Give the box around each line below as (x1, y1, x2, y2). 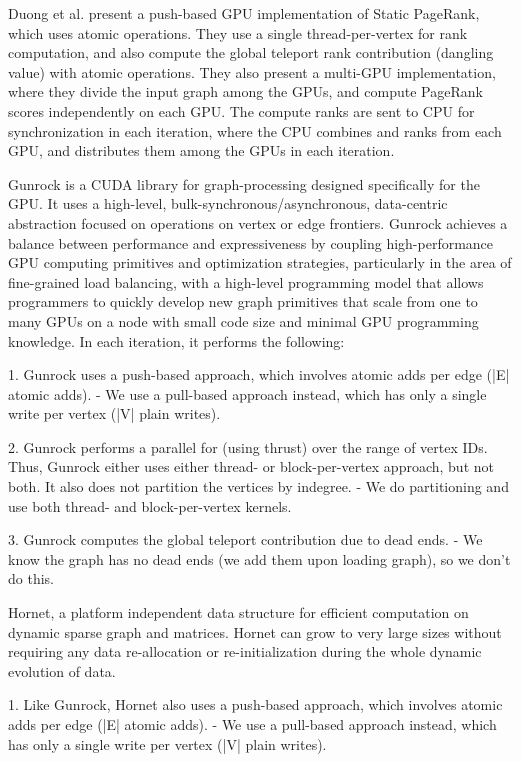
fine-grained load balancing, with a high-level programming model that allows (8, 271, 484, 292)
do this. (8, 568, 54, 589)
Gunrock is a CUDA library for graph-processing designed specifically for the (8, 173, 480, 194)
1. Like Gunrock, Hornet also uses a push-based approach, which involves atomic (8, 694, 503, 715)
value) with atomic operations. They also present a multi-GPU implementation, (8, 61, 496, 82)
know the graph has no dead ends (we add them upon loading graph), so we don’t (8, 548, 511, 569)
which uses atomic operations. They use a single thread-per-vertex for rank (8, 22, 468, 43)
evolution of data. (8, 660, 116, 681)
